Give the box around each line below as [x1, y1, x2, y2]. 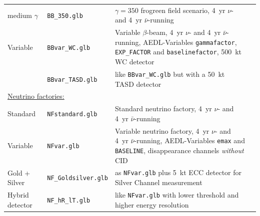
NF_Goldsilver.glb [47, 175, 108, 182]
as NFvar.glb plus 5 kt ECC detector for [114, 167, 242, 178]
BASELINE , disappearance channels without [114, 145, 244, 155]
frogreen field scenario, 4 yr [140, 4, 225, 15]
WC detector [114, 56, 154, 67]
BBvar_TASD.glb [47, 76, 97, 83]
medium [7, 9, 32, 20]
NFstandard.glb [47, 111, 97, 118]
